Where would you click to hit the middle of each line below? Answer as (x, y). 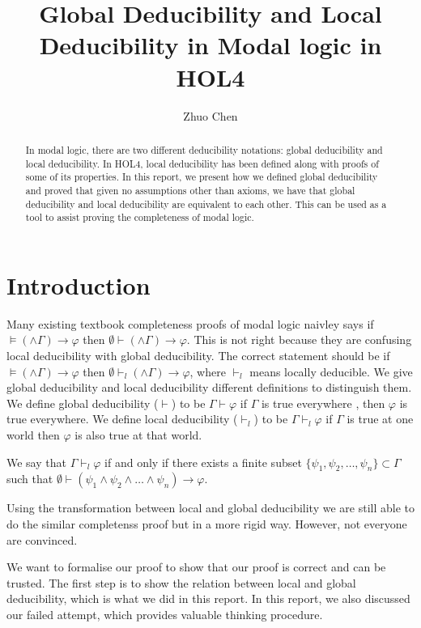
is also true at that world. (138, 434)
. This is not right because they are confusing (299, 339)
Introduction (79, 284)
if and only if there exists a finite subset (203, 462)
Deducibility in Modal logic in (210, 45)
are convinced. (42, 539)
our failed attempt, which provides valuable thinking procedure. (165, 614)
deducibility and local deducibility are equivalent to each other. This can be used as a (206, 204)
